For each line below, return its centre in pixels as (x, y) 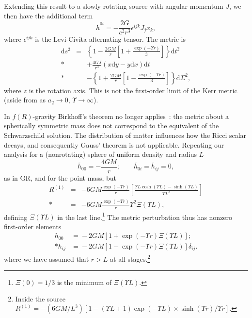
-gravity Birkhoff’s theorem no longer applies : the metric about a (131, 116)
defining (16, 217)
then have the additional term (48, 15)
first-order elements (33, 226)
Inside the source (40, 298)
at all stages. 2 (130, 258)
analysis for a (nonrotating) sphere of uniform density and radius (101, 154)
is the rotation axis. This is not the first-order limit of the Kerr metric (133, 90)
